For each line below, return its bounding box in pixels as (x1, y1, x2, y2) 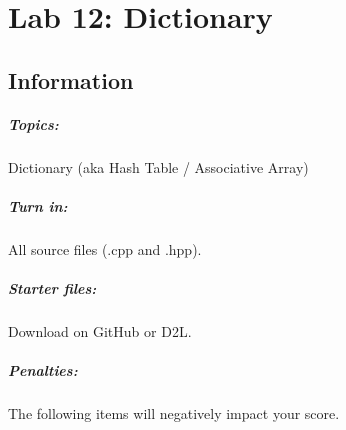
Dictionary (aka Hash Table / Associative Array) (8, 156, 309, 177)
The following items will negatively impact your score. (8, 403, 340, 424)
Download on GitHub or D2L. (8, 321, 192, 342)
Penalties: (8, 360, 78, 381)
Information (8, 64, 134, 95)
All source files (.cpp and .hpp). (8, 238, 202, 259)
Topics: (8, 113, 59, 134)
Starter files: (8, 278, 97, 299)
